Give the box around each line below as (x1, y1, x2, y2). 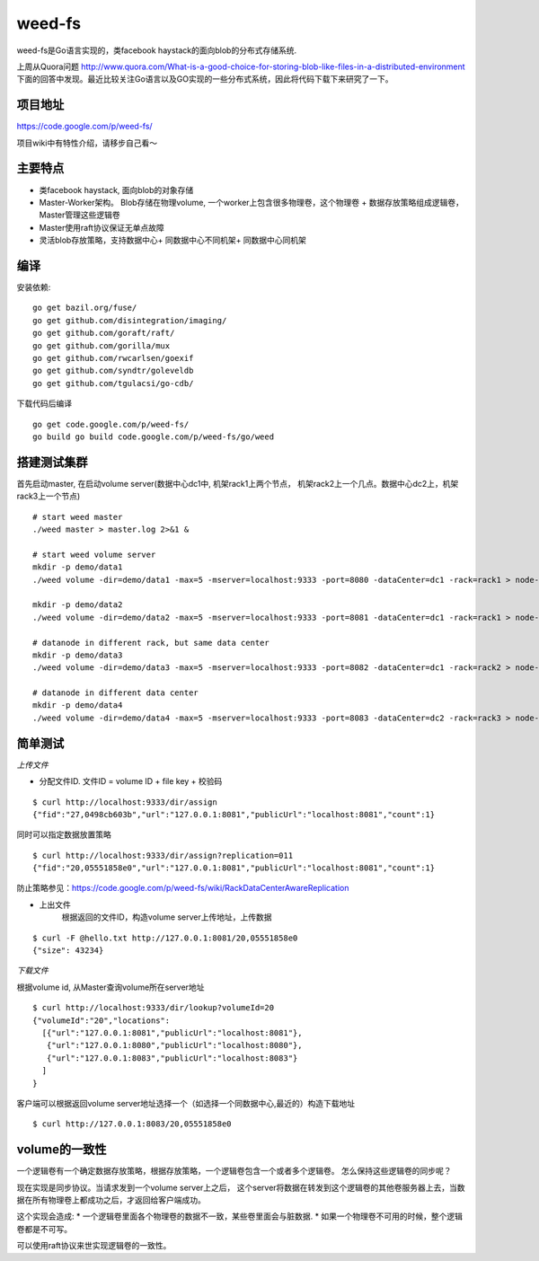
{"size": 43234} (32, 946, 104, 956)
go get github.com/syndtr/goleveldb (32, 366, 194, 376)
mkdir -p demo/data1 (32, 562, 123, 572)
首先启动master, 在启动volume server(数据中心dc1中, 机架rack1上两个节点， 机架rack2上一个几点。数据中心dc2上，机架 (16, 478, 459, 489)
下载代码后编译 (16, 398, 72, 409)
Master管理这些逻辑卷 (39, 209, 120, 220)
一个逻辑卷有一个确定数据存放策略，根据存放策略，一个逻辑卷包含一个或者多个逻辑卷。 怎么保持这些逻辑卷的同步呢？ (16, 1166, 452, 1177)
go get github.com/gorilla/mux (32, 340, 171, 350)
